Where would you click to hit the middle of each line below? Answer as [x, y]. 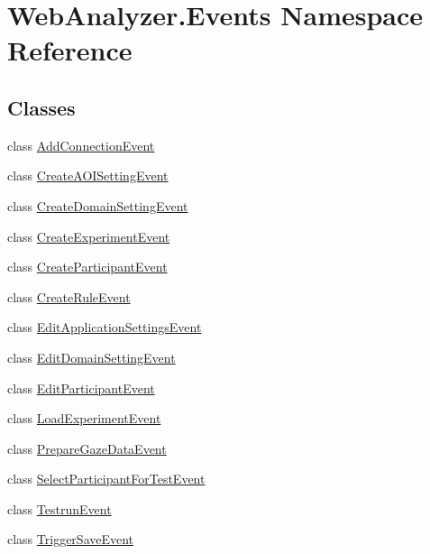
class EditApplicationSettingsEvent [105, 327]
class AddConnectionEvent [81, 145]
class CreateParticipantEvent [87, 267]
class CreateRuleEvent [69, 296]
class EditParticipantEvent [81, 388]
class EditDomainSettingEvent [91, 357]
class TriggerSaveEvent [71, 539]
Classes [41, 107]
